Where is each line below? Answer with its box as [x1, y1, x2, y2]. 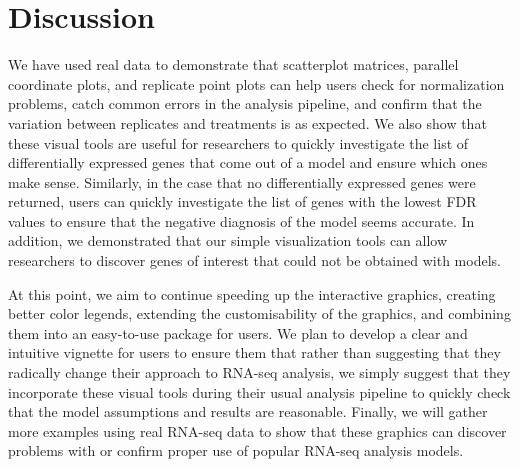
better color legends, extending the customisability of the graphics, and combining [8, 303, 511, 324]
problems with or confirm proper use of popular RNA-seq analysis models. [8, 440, 464, 461]
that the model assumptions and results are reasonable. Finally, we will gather [8, 401, 488, 422]
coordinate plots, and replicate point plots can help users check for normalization [8, 73, 505, 94]
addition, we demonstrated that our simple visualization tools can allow [8, 230, 448, 251]
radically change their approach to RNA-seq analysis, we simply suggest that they [8, 362, 511, 383]
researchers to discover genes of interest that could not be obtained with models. [8, 250, 501, 271]
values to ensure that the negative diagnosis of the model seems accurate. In [8, 210, 475, 231]
